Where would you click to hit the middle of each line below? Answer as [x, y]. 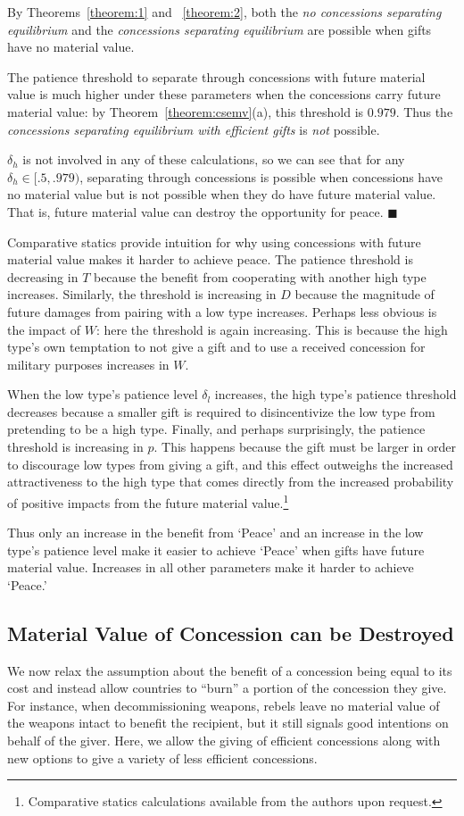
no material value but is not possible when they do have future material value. [222, 194]
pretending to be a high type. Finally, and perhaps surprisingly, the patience [216, 429]
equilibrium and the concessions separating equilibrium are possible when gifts [220, 29]
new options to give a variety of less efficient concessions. [162, 758]
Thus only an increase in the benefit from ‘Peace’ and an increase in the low [215, 533]
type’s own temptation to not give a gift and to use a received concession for [216, 347]
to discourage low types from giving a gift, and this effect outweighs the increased [230, 464]
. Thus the [424, 111]
